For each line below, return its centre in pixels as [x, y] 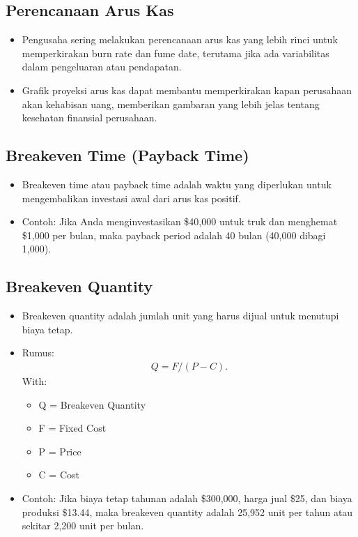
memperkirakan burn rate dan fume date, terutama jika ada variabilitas [176, 53]
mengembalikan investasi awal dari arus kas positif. [131, 198]
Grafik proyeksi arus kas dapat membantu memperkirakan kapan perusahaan [187, 90]
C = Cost [59, 475]
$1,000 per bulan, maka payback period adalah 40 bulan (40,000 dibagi [174, 235]
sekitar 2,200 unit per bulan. [83, 525]
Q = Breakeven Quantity [92, 404]
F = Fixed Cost [72, 428]
